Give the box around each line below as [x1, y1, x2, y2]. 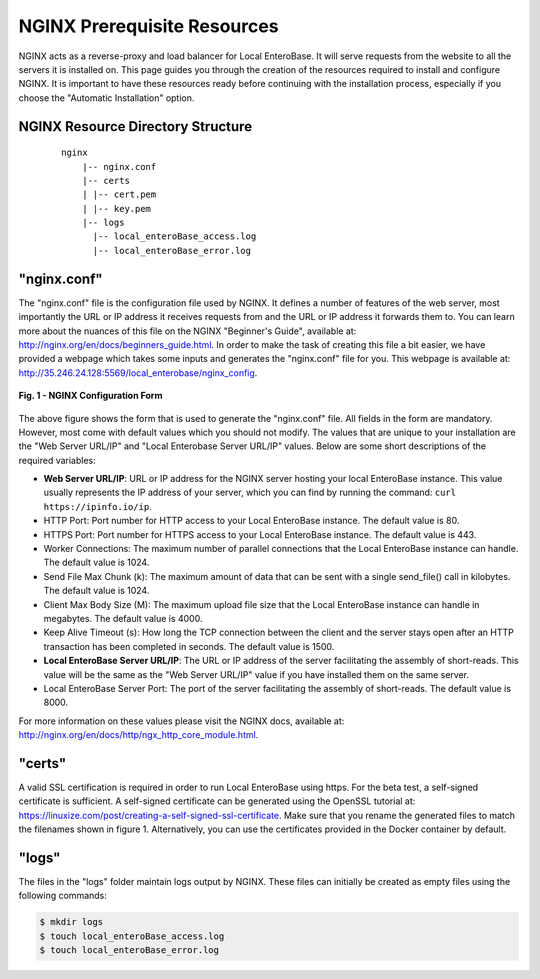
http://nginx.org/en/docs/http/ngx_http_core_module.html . [18, 729, 259, 741]
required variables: [18, 454, 97, 466]
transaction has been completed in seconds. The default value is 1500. [43, 640, 335, 652]
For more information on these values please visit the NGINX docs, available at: [18, 715, 345, 727]
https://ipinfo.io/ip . [43, 500, 152, 512]
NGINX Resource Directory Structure [18, 118, 253, 135]
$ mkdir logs [39, 916, 104, 928]
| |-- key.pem [81, 203, 152, 214]
